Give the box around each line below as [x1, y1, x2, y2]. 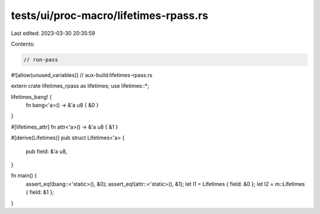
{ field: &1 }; [25, 189, 55, 196]
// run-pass [23, 56, 59, 63]
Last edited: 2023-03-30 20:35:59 [11, 30, 95, 37]
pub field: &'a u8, [25, 148, 68, 155]
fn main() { [11, 172, 37, 179]
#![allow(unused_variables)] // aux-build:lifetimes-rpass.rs [11, 71, 153, 78]
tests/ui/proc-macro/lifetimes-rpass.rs [11, 9, 209, 22]
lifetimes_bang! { [11, 93, 52, 100]
